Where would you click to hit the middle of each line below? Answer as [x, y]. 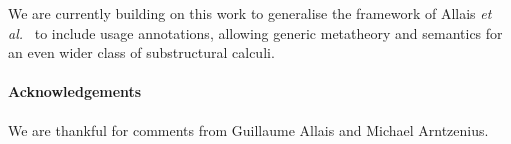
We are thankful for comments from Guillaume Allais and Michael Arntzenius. [248, 129]
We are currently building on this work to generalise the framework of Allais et [250, 13]
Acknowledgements [75, 91]
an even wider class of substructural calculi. [141, 52]
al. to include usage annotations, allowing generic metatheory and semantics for [255, 32]
